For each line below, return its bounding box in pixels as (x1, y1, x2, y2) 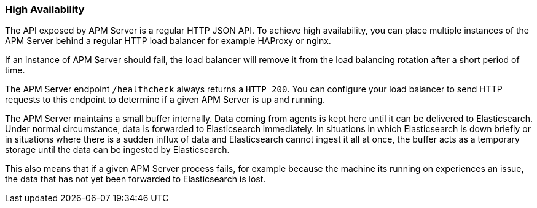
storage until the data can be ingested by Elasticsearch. (5, 144, 230, 155)
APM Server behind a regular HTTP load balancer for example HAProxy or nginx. (5, 35, 331, 46)
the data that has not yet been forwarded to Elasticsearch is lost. (5, 174, 266, 185)
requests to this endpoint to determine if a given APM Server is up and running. (5, 94, 326, 105)
